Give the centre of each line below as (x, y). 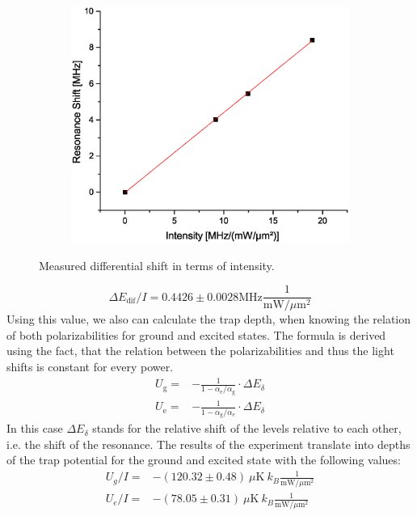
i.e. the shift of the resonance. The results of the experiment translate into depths (208, 444)
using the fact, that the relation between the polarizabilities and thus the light (200, 351)
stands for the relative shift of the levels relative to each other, (247, 428)
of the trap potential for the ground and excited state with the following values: (204, 460)
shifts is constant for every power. (90, 366)
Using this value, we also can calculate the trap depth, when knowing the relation (209, 319)
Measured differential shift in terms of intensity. (157, 265)
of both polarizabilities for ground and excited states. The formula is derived (196, 334)
